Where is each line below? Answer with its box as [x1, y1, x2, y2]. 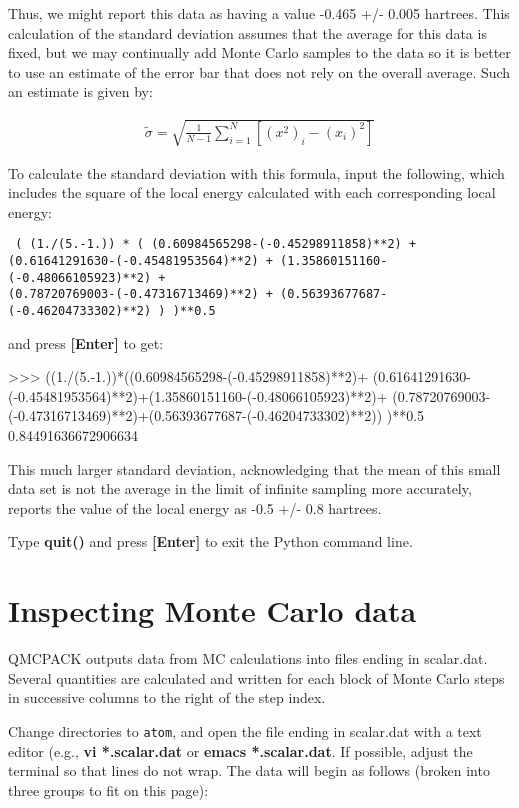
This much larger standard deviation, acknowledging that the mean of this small [8, 458, 501, 479]
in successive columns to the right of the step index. [8, 687, 326, 708]
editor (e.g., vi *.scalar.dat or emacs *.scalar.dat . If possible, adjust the [8, 740, 473, 761]
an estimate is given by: [8, 81, 153, 102]
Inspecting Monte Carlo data [8, 590, 417, 631]
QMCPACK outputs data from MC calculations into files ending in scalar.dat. [8, 648, 488, 669]
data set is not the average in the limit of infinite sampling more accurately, [8, 478, 472, 499]
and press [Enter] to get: [8, 332, 164, 353]
